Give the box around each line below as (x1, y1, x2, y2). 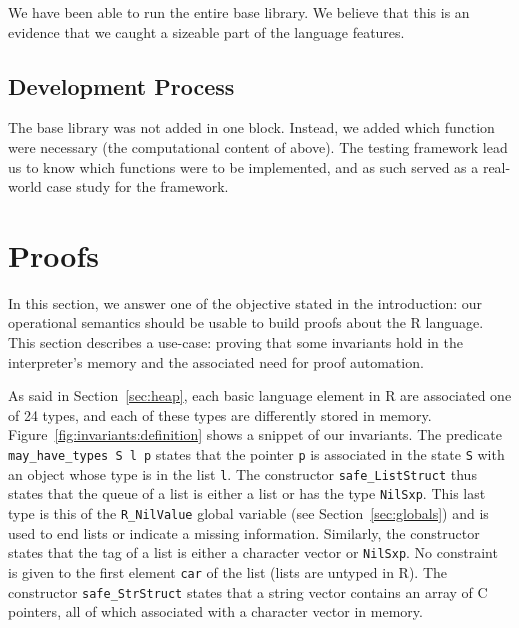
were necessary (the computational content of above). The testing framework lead (8, 136, 508, 157)
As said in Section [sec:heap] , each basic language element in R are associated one (8, 385, 512, 406)
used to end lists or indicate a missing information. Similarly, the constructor (8, 522, 480, 543)
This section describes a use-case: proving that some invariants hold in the (8, 332, 463, 353)
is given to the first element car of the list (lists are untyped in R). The (8, 561, 447, 582)
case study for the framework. (46, 176, 229, 197)
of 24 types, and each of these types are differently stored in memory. (8, 404, 432, 425)
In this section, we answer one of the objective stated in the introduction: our (8, 292, 483, 313)
